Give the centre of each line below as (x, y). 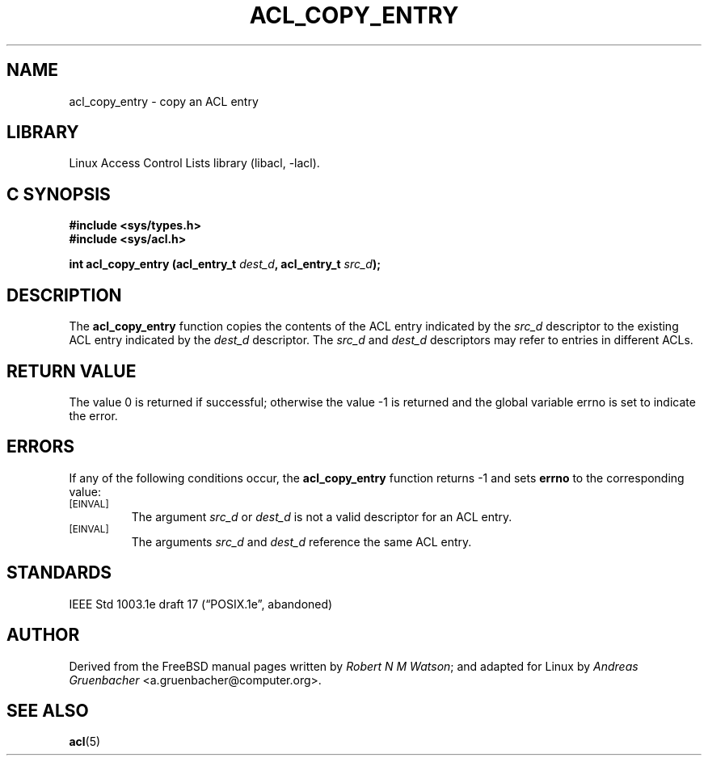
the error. (93, 415)
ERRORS (41, 447)
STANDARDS (59, 573)
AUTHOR (43, 635)
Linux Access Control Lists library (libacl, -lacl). (194, 163)
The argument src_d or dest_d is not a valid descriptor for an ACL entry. (322, 516)
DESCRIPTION (64, 295)
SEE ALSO (48, 710)
